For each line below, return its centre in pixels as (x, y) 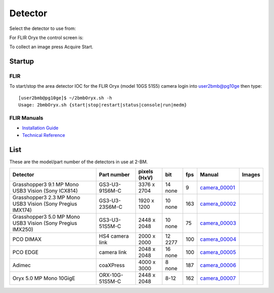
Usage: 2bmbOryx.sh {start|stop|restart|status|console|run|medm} (103, 105)
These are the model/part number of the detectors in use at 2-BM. (79, 162)
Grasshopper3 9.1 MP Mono (45, 185)
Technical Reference (44, 135)
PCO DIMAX (27, 239)
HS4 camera (114, 236)
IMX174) (22, 210)
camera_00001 (217, 188)
